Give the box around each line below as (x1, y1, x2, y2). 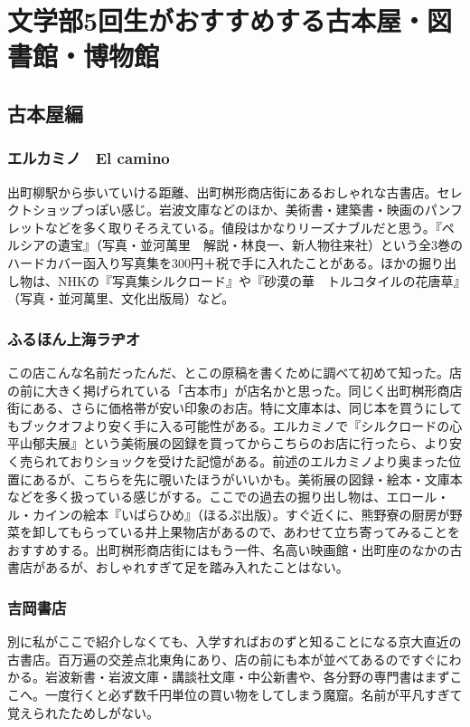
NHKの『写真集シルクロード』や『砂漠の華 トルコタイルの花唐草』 (57, 271, 460, 290)
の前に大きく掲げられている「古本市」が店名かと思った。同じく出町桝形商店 (7, 380, 463, 399)
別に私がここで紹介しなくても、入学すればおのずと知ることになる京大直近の (7, 632, 462, 651)
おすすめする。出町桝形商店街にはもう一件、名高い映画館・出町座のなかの (7, 540, 450, 559)
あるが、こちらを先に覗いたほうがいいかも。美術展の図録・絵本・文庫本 (32, 469, 463, 488)
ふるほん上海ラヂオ (7, 327, 141, 349)
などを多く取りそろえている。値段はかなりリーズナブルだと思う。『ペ (44, 217, 455, 236)
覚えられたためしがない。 (7, 703, 159, 722)
